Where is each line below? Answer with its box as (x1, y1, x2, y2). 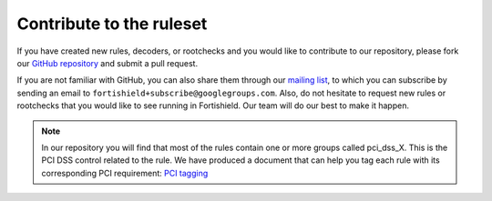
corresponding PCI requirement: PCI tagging (41, 167, 209, 178)
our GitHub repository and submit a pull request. (16, 57, 199, 68)
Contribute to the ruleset (16, 14, 208, 34)
